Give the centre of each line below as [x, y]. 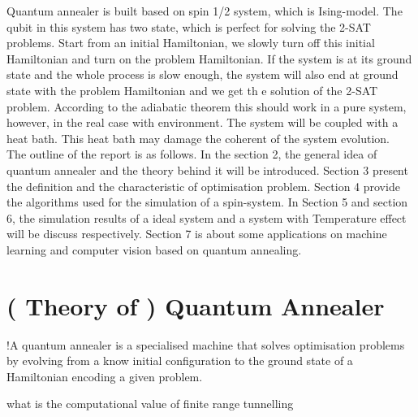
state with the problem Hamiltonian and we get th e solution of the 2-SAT [192, 90]
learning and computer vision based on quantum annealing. [154, 249]
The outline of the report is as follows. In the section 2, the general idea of [192, 154]
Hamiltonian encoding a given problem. [105, 376]
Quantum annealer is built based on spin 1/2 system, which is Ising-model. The [205, 11]
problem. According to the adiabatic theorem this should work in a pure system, [207, 106]
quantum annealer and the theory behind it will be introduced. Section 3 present [207, 169]
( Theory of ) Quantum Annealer [196, 305]
